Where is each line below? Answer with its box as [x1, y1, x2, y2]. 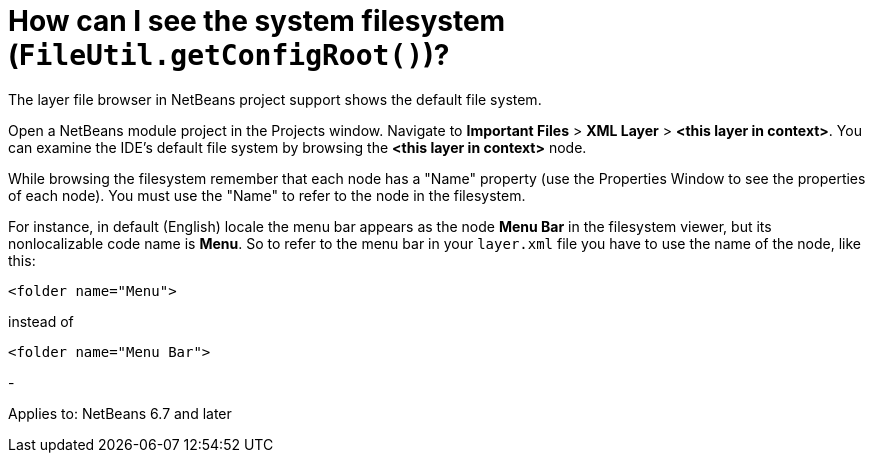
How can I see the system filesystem [8, 4, 506, 38]
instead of [8, 312, 74, 330]
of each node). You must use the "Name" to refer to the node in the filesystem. [8, 186, 526, 204]
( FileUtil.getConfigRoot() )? [8, 38, 450, 72]
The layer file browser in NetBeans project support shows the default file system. [8, 90, 542, 108]
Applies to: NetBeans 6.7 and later [8, 404, 232, 422]
